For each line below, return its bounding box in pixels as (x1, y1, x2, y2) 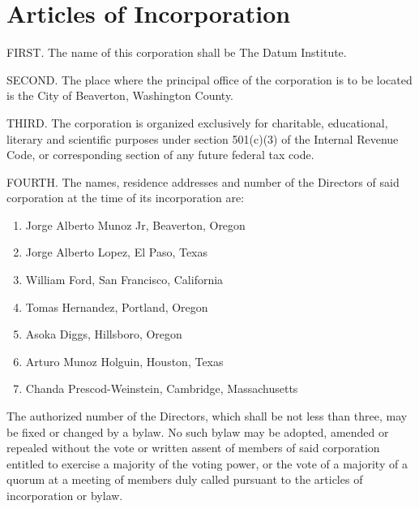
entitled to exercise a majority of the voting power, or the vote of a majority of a (6, 455, 408, 472)
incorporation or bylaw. (6, 487, 123, 503)
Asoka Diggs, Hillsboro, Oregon (25, 326, 182, 343)
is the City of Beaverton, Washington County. (6, 87, 234, 104)
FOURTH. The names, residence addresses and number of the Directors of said (6, 173, 400, 190)
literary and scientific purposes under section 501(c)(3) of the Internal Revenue (6, 130, 399, 147)
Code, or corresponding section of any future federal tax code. (6, 146, 314, 163)
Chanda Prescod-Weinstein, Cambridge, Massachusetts (25, 380, 298, 397)
